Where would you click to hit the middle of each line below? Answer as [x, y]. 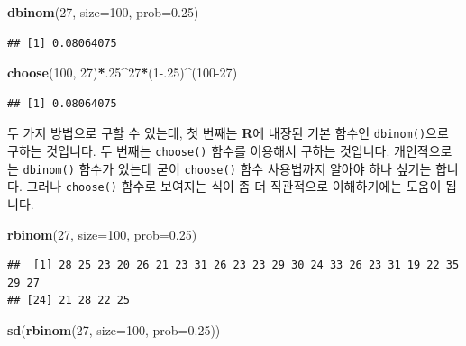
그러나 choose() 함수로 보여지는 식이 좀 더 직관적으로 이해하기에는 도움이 [234, 186]
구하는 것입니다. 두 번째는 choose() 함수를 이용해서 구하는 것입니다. [199, 151]
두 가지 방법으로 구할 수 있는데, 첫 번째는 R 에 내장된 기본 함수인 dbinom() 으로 [228, 133]
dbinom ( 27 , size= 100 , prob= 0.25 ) [103, 12]
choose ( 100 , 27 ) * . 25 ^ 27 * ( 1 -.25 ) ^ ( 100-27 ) [123, 73]
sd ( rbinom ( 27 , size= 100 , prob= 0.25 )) [114, 329]
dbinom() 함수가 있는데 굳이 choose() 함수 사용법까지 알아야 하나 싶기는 [227, 168]
